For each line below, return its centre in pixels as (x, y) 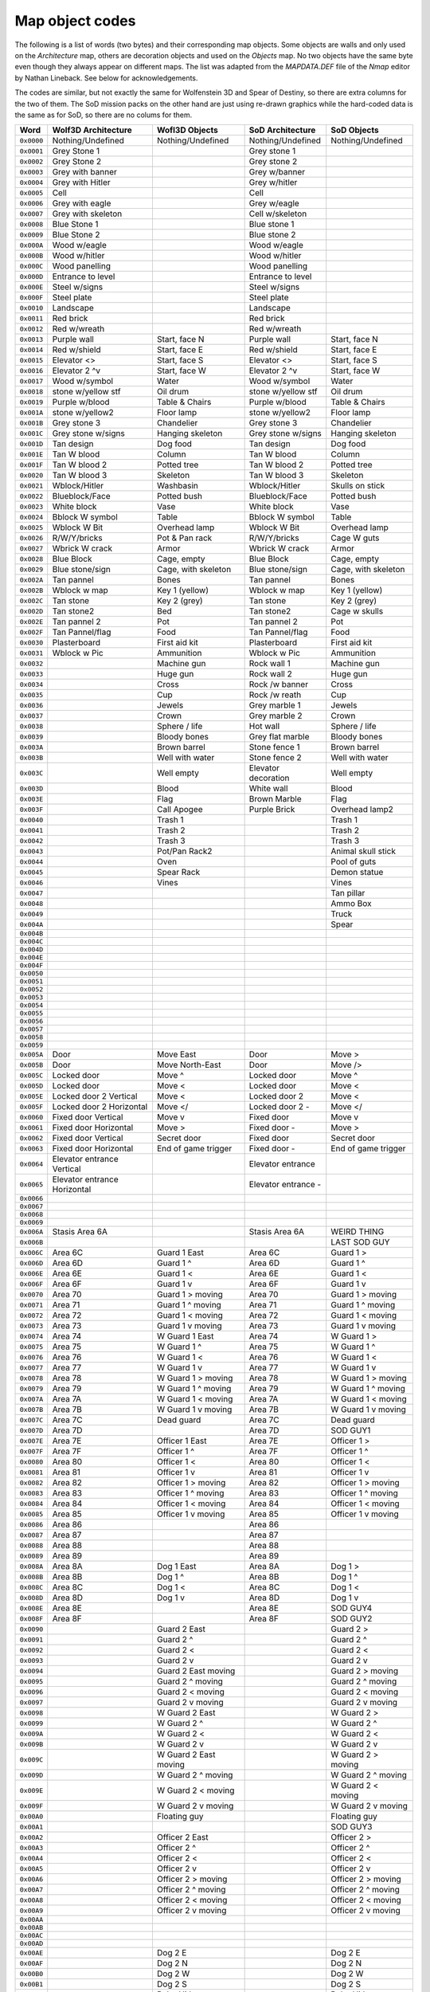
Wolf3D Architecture (92, 130)
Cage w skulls (357, 611)
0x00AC (31, 1936)
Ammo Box (351, 904)
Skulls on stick (358, 486)
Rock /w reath (275, 695)
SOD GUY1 (351, 1430)
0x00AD (31, 1944)
